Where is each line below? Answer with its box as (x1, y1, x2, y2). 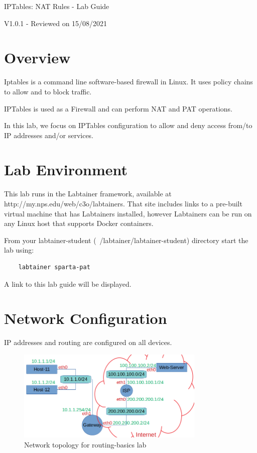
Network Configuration (4, 308, 167, 328)
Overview (4, 47, 71, 68)
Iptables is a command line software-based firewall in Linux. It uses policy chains (4, 76, 253, 87)
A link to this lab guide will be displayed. (4, 278, 132, 289)
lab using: (4, 245, 34, 255)
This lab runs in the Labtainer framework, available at (4, 188, 172, 199)
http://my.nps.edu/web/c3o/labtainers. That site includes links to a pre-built (4, 198, 242, 208)
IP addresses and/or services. (4, 130, 94, 140)
